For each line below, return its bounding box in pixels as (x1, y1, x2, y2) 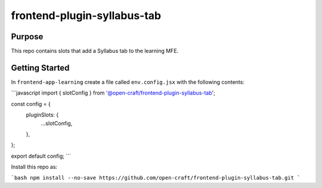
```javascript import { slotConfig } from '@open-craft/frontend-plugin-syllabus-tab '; (11, 89, 216, 96)
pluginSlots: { (26, 111, 59, 118)
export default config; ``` (11, 152, 71, 159)
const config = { (11, 100, 51, 107)
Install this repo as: (11, 164, 58, 171)
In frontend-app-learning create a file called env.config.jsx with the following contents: (11, 78, 244, 86)
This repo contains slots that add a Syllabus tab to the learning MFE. (11, 48, 179, 55)
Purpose (11, 32, 44, 42)
